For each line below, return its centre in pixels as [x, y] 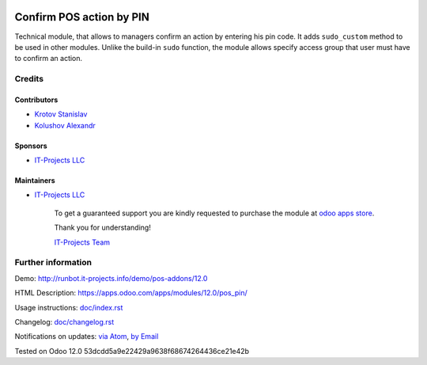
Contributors [36, 100]
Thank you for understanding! [103, 228]
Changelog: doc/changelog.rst [64, 321]
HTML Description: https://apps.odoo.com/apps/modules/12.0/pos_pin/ [131, 293]
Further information [53, 263]
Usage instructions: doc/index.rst [69, 307]
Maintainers [35, 181]
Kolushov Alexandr [65, 125]
